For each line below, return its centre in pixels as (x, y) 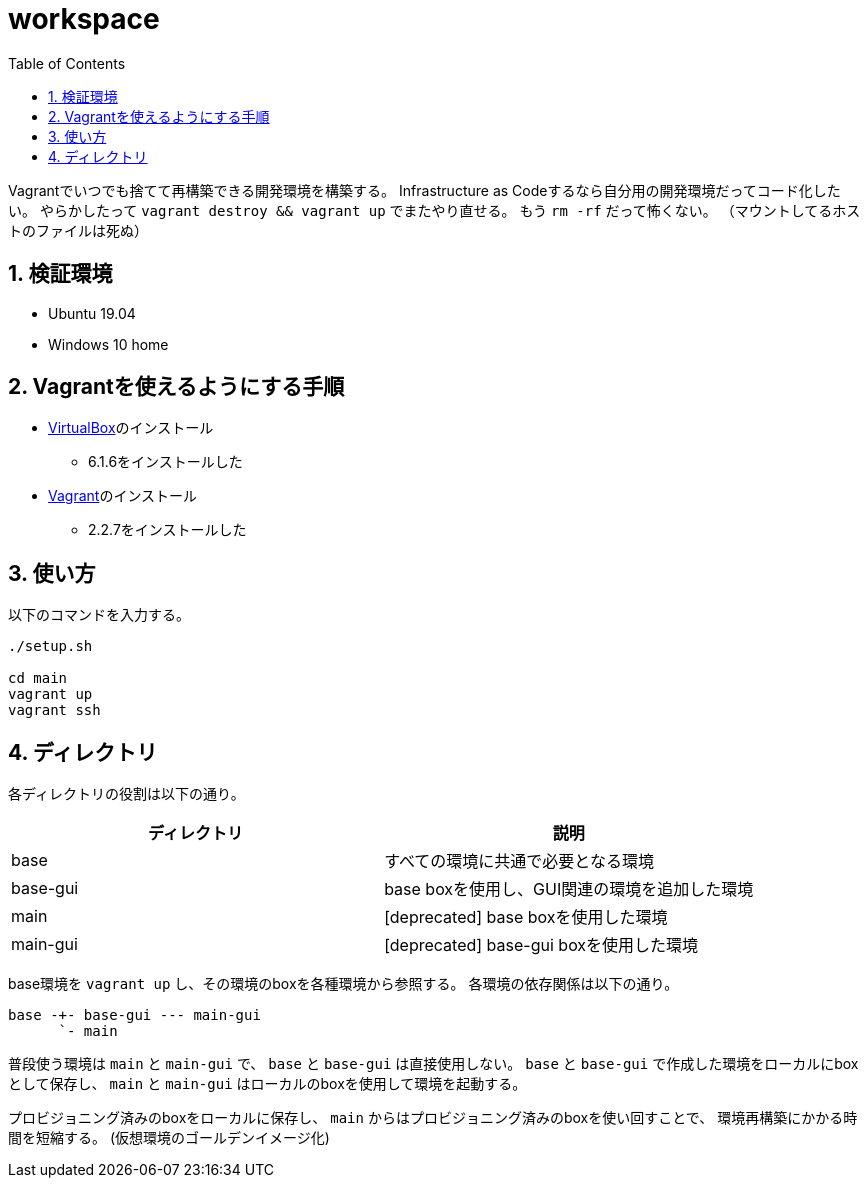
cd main (38, 678)
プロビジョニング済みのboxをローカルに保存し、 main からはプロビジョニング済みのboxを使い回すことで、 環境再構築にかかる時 (433, 1118)
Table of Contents (67, 63)
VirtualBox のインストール (131, 428)
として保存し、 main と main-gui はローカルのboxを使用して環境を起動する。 (267, 1084)
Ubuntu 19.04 (92, 313)
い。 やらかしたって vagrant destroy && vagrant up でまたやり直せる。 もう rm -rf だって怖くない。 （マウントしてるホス (434, 210)
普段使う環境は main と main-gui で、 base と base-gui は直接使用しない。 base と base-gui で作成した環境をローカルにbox (433, 1064)
